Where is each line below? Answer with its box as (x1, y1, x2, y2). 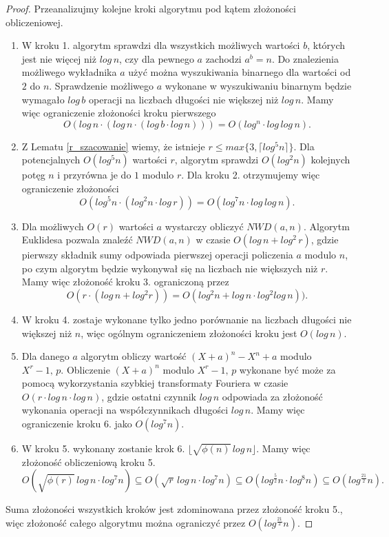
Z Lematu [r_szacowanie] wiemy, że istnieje (21, 139, 205, 153)
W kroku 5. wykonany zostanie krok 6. (21, 441, 185, 456)
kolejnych (311, 152, 350, 167)
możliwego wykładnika (21, 65, 117, 79)
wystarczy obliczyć (165, 219, 244, 233)
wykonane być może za (239, 362, 336, 376)
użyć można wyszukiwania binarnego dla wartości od (128, 65, 351, 79)
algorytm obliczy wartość (81, 349, 187, 363)
